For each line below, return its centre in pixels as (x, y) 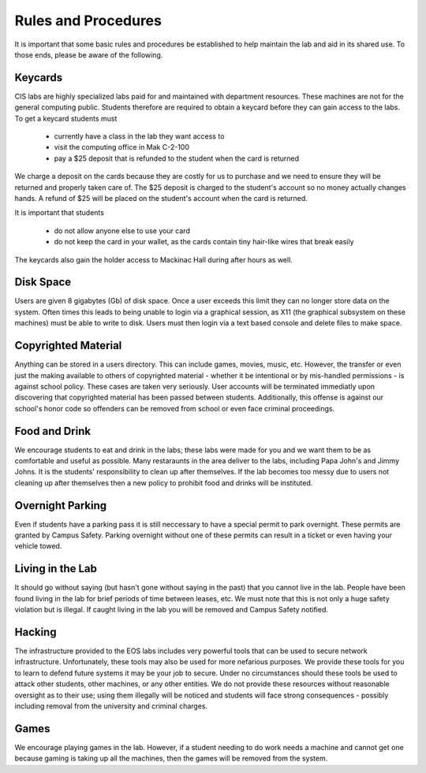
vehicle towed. (38, 546)
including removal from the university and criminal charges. (111, 706)
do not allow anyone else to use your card (122, 230)
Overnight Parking (61, 505)
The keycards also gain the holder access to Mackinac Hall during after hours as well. (154, 259)
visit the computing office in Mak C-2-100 (121, 147)
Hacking (35, 632)
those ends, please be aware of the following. (89, 54)
